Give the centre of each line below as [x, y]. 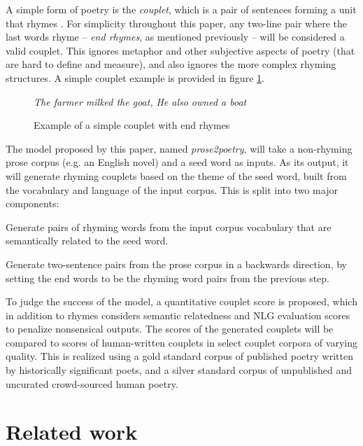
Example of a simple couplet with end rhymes [132, 125]
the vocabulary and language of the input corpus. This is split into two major [172, 189]
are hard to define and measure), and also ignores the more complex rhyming [171, 64]
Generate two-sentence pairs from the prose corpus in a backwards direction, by [176, 264]
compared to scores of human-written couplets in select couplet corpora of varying [181, 342]
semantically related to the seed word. [87, 241]
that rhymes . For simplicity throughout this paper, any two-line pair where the [176, 23]
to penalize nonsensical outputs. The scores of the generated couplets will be [170, 329]
